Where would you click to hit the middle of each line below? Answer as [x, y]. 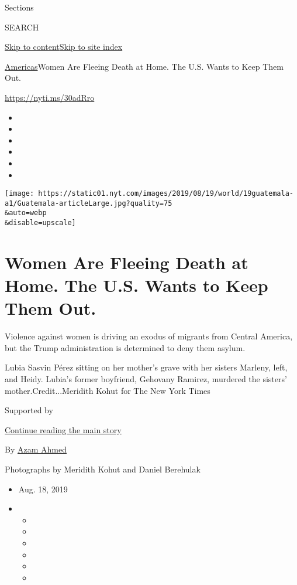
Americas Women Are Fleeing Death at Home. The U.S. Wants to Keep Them [144, 66]
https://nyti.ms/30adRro [50, 97]
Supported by [29, 410]
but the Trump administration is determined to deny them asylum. [125, 347]
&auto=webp [26, 213]
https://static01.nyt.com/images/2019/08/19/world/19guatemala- [166, 194]
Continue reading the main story [63, 429]
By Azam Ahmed [36, 449]
